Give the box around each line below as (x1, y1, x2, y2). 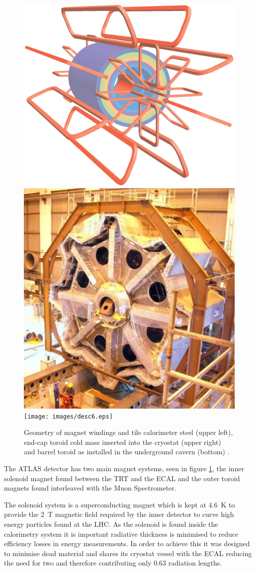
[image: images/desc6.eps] (24, 413, 113, 420)
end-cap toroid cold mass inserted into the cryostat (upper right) (24, 436, 221, 447)
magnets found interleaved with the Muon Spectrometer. (4, 483, 176, 493)
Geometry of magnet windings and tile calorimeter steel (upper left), (24, 427, 233, 437)
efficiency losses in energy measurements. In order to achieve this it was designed (4, 538, 250, 549)
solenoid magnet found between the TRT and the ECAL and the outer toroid (4, 473, 240, 483)
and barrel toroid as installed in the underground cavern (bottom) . (24, 446, 230, 457)
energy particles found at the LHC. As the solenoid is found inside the (4, 518, 218, 529)
